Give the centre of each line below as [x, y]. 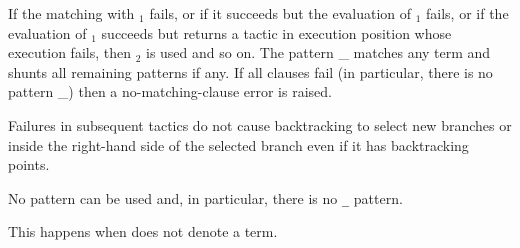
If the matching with [71, 13]
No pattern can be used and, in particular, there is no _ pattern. [205, 197]
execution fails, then [69, 52]
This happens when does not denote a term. [143, 231]
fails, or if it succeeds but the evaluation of [280, 13]
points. [29, 164]
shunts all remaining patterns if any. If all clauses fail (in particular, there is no [250, 71]
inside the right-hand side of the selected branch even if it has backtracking [238, 144]
